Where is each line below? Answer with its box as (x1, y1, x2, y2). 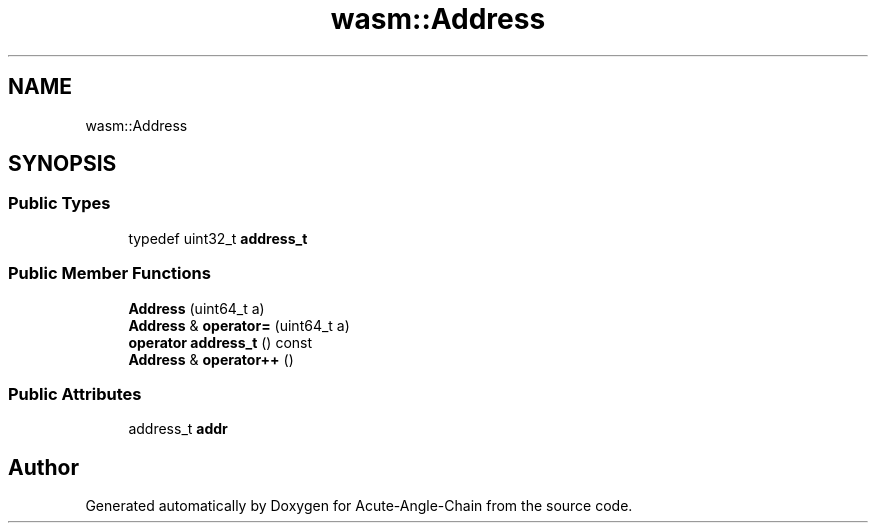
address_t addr (128, 420, 228, 438)
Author (8, 454, 79, 480)
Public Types (8, 193, 111, 214)
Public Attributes (8, 383, 142, 404)
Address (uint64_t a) (128, 299, 265, 317)
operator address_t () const (128, 333, 313, 351)
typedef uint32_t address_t (128, 229, 308, 247)
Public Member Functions (8, 263, 211, 284)
